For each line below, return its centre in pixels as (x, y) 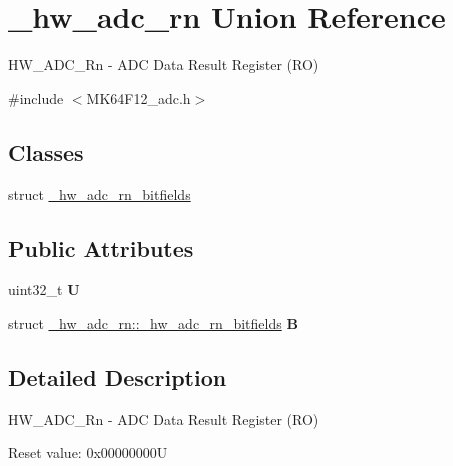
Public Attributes (101, 247)
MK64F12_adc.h (138, 97)
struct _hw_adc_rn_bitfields (99, 193)
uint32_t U (44, 289)
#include (36, 97)
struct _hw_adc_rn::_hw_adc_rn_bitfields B (153, 322)
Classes (46, 151)
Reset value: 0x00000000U (88, 452)
